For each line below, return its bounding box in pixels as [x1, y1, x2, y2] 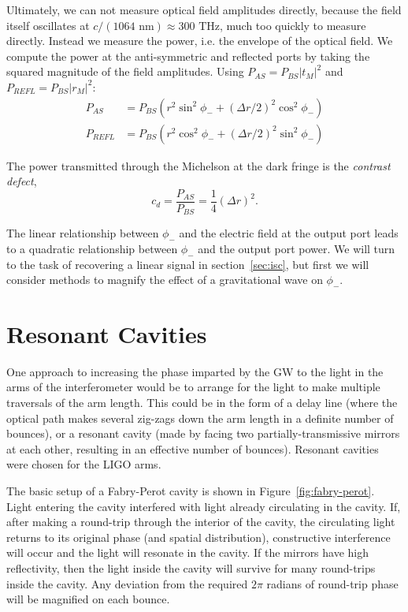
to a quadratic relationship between [6, 240, 178, 256]
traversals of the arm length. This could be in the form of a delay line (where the [6, 394, 398, 411]
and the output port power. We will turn [198, 240, 395, 256]
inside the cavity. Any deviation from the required [6, 575, 248, 591]
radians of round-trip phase [266, 575, 399, 591]
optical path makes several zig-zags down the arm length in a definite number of [6, 409, 394, 426]
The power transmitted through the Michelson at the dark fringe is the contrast [6, 157, 391, 174]
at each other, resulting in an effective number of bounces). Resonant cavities [6, 440, 379, 457]
